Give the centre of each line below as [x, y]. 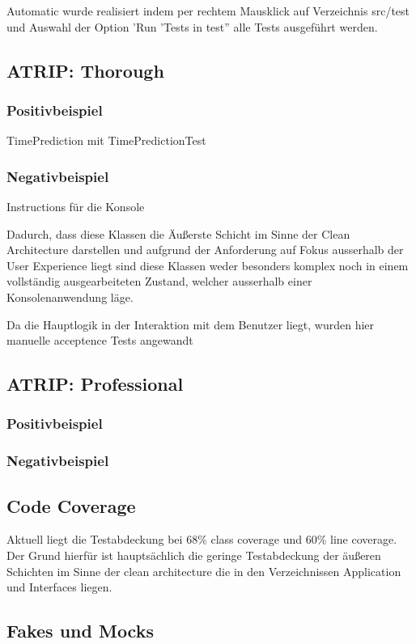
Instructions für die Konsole [76, 206]
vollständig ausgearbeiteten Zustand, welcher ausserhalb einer [159, 281]
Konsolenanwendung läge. [70, 297]
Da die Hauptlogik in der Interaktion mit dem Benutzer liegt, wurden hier [191, 324]
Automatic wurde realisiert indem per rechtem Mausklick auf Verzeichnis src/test [208, 11]
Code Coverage [71, 505]
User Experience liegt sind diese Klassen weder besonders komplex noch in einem [208, 265]
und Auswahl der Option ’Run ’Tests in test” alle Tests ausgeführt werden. [192, 26]
